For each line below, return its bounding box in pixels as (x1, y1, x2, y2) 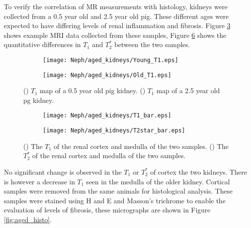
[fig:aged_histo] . (4, 214, 52, 224)
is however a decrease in (4, 176, 75, 186)
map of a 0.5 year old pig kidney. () (40, 85, 146, 96)
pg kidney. (23, 95, 54, 105)
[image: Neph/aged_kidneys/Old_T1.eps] (43, 71, 171, 79)
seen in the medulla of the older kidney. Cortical (86, 176, 230, 186)
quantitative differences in (4, 39, 81, 49)
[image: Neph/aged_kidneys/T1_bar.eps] (43, 112, 171, 119)
